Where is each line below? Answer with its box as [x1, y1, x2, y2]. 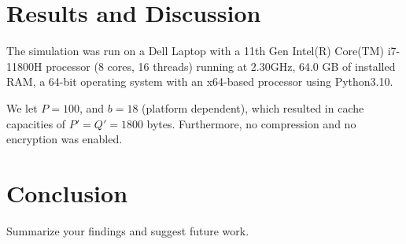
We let [6, 99, 38, 116]
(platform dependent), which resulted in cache [142, 99, 364, 116]
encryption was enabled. [6, 131, 123, 147]
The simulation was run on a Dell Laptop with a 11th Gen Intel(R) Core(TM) [6, 43, 385, 59]
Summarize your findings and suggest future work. [6, 222, 249, 238]
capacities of [6, 115, 66, 131]
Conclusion [6, 176, 128, 209]
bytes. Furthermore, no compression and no [146, 115, 356, 131]
